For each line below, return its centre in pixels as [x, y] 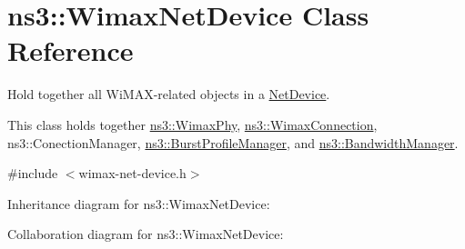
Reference [71, 50]
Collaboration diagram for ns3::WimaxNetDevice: [146, 234]
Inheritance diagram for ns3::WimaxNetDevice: [139, 203]
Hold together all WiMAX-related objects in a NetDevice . [169, 94]
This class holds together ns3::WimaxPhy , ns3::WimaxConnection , [192, 124]
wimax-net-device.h [132, 173]
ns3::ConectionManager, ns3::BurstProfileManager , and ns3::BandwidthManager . [233, 142]
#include [33, 173]
